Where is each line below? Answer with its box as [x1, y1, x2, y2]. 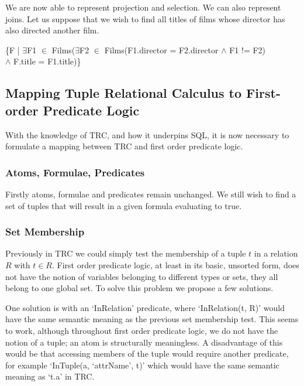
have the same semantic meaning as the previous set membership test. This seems [5, 313, 299, 325]
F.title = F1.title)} [13, 55, 81, 67]
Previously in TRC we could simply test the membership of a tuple [5, 247, 246, 259]
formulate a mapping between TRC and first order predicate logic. [5, 140, 243, 152]
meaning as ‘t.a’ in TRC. [5, 370, 95, 382]
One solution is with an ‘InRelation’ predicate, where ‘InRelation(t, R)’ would [5, 301, 285, 313]
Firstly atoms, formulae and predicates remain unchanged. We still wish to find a [5, 187, 296, 200]
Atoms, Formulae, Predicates [5, 165, 145, 179]
